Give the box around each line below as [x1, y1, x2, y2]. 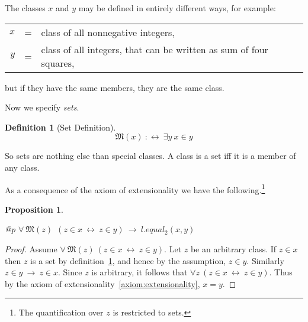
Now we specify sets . [5, 101, 79, 113]
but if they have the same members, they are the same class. [5, 81, 224, 93]
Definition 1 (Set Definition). [5, 121, 116, 133]
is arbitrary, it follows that [91, 266, 188, 278]
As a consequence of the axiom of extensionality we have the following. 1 [5, 181, 265, 196]
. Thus [269, 266, 293, 278]
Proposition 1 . [5, 203, 63, 215]
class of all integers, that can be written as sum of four [41, 42, 268, 56]
